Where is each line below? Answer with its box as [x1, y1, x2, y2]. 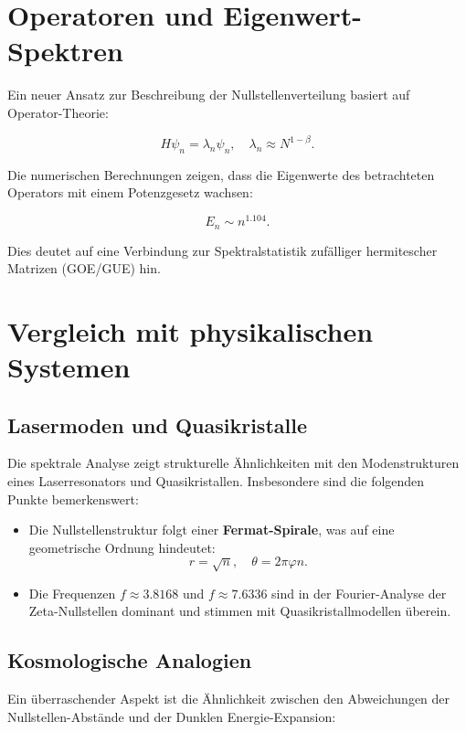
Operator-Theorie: [7, 102, 109, 122]
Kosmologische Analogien [7, 646, 252, 674]
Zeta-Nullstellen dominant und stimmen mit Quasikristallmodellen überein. [28, 601, 451, 621]
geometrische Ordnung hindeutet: [28, 537, 216, 557]
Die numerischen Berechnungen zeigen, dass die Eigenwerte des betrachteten [7, 164, 435, 184]
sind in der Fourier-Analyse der [271, 583, 447, 602]
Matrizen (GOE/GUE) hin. [7, 259, 161, 278]
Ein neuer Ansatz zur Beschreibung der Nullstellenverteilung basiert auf [7, 85, 410, 104]
